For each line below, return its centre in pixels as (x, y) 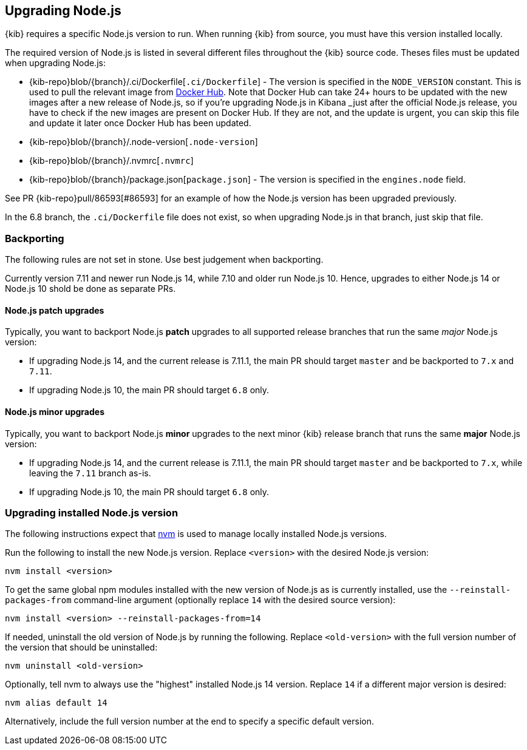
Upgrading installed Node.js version (92, 512)
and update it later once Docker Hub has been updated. (140, 123)
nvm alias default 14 (56, 703)
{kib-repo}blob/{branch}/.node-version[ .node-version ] (144, 142)
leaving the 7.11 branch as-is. (90, 473)
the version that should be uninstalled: (81, 647)
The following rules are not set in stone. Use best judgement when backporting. (164, 260)
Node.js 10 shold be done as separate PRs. (90, 289)
